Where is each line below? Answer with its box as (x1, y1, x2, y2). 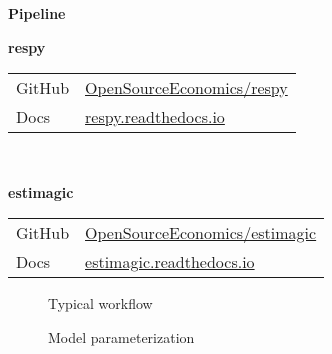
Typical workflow (48, 293, 153, 314)
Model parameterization (48, 326, 195, 347)
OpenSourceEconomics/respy (85, 76, 288, 100)
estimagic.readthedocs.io (85, 250, 255, 274)
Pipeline (8, 3, 66, 23)
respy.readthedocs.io (85, 105, 225, 129)
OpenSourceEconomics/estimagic (85, 221, 317, 245)
